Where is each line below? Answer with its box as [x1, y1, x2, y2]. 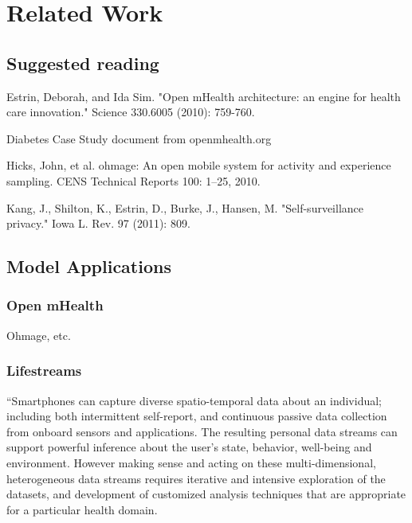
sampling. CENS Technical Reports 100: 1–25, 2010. [6, 172, 261, 189]
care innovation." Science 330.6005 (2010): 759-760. [6, 103, 255, 120]
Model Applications [6, 254, 171, 279]
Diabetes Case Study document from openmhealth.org [6, 130, 272, 146]
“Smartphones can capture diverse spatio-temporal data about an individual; [6, 392, 383, 408]
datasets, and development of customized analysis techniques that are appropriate [6, 486, 406, 502]
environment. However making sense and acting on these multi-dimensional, [6, 454, 376, 470]
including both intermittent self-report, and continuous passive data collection [6, 408, 387, 424]
